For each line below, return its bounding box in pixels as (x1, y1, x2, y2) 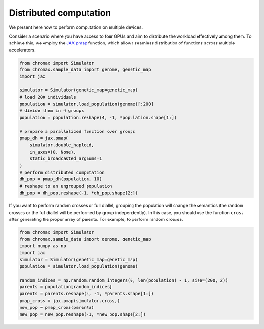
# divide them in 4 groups (19, 108, 84, 113)
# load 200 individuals (19, 94, 77, 100)
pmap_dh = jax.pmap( (19, 135, 68, 141)
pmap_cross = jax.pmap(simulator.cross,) (19, 298, 120, 303)
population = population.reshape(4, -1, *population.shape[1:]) (19, 115, 177, 120)
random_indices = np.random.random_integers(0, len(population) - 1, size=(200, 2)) (19, 277, 228, 283)
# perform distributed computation (19, 169, 105, 175)
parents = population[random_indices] (19, 284, 112, 289)
